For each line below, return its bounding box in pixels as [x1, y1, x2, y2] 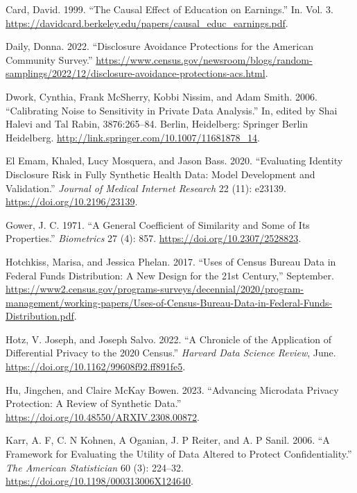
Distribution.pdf [6, 309, 74, 323]
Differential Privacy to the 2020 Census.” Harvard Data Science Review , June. [6, 345, 336, 360]
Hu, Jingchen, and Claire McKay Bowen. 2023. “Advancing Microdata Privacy [6, 382, 339, 397]
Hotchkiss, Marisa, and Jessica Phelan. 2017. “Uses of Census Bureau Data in [6, 254, 336, 268]
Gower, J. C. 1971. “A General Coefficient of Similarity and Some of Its [6, 217, 310, 232]
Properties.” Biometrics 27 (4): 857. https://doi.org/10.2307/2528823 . [6, 231, 302, 245]
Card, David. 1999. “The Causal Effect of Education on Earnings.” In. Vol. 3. [6, 2, 333, 16]
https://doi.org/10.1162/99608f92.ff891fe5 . [6, 359, 186, 374]
